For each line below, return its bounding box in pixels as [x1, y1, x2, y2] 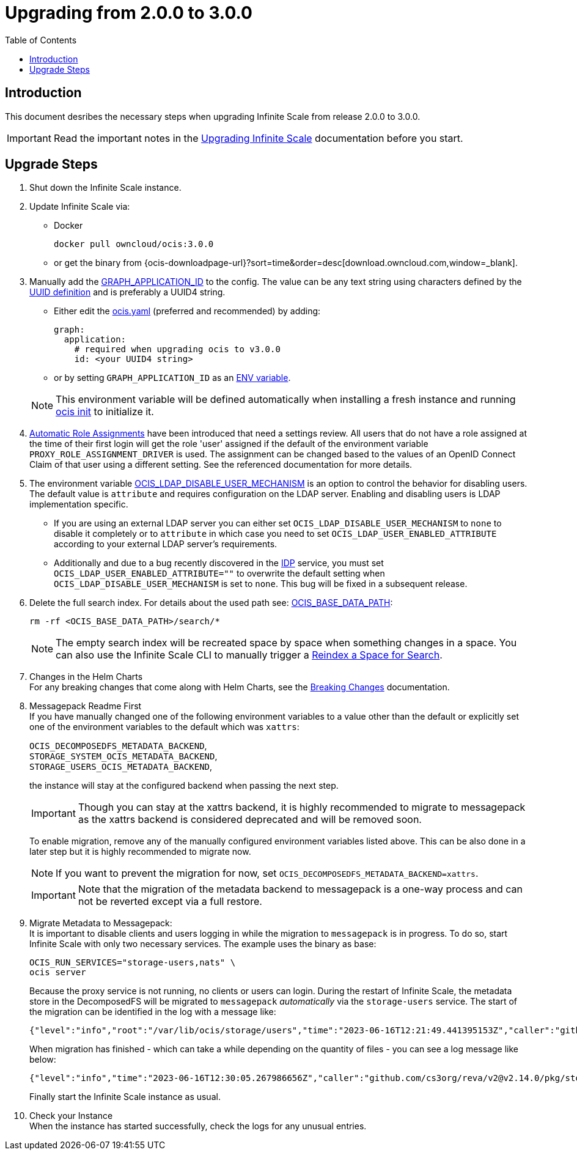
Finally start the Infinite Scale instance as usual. [29, 1091, 221, 1102]
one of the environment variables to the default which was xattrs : [29, 721, 300, 732]
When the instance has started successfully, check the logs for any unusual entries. [29, 1121, 367, 1132]
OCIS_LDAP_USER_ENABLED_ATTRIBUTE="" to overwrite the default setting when [54, 568, 385, 579]
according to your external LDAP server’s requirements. [54, 539, 277, 550]
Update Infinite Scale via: [29, 201, 130, 212]
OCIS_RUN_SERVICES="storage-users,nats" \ [29, 958, 236, 968]
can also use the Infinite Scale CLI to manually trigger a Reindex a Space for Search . [56, 649, 443, 662]
